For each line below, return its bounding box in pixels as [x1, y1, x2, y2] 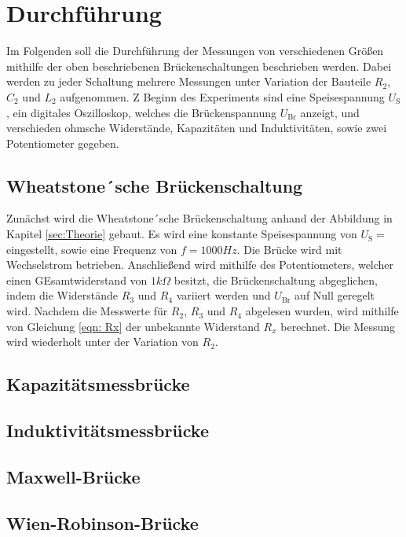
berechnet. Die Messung [280, 318, 396, 334]
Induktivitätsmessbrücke [6, 418, 209, 442]
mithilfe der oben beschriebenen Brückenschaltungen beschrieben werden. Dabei [6, 57, 392, 74]
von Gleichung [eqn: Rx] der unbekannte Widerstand [6, 318, 260, 334]
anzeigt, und [300, 104, 360, 120]
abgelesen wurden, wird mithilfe [245, 303, 399, 319]
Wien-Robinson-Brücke [6, 510, 199, 535]
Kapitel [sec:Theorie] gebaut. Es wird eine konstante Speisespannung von [6, 226, 357, 242]
